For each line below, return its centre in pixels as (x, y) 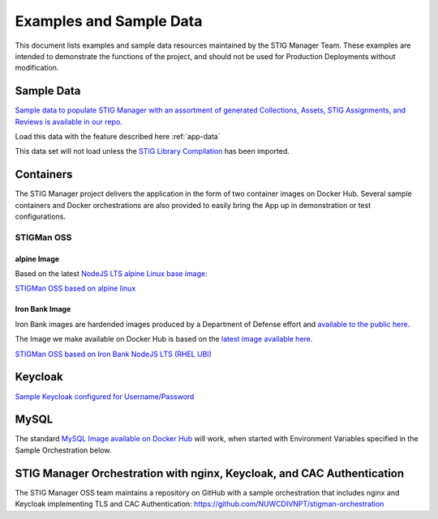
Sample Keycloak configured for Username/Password (105, 396)
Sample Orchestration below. (63, 450)
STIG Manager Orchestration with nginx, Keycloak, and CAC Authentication (210, 473)
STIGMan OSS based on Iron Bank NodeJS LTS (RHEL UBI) (114, 354)
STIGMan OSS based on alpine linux (75, 288)
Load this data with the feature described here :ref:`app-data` (118, 137)
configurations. (41, 217)
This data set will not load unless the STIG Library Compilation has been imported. (152, 151)
